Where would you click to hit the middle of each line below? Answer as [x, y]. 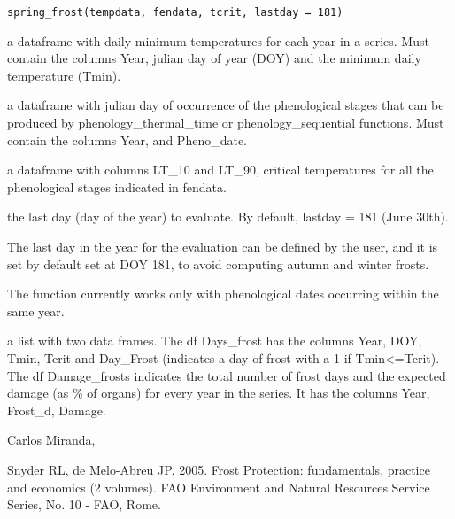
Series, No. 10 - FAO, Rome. [84, 504]
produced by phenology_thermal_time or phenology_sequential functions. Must [226, 123]
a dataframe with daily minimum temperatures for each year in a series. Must [218, 40]
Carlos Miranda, [51, 440]
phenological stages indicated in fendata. [117, 186]
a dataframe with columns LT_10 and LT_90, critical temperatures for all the [220, 170]
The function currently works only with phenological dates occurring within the [223, 294]
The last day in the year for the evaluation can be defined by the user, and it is [223, 246]
